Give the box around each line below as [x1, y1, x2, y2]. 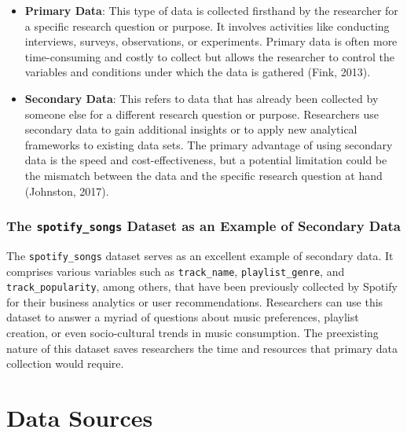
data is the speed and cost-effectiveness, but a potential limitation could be [24, 152, 387, 168]
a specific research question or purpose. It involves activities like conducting [24, 17, 390, 34]
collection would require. [6, 355, 124, 372]
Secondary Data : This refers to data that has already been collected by [24, 90, 379, 106]
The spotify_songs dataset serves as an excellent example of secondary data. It [6, 247, 394, 263]
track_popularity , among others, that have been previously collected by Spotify [6, 278, 398, 295]
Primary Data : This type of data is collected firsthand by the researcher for [24, 2, 398, 18]
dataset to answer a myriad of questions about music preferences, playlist [6, 309, 359, 325]
